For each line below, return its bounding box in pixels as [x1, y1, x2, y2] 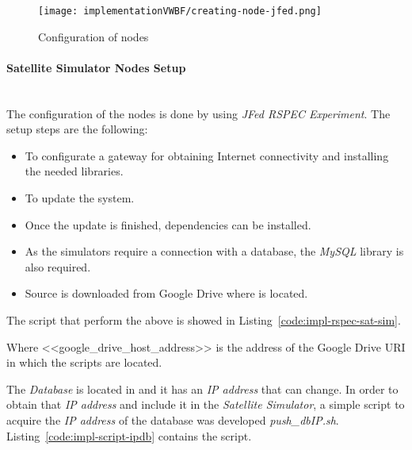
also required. [25, 258, 91, 275]
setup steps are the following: [6, 121, 148, 137]
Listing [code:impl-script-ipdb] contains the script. [6, 427, 252, 444]
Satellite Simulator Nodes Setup [6, 59, 186, 75]
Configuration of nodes [38, 28, 149, 44]
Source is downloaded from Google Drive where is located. [25, 285, 308, 302]
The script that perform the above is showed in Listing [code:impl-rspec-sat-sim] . [6, 311, 401, 328]
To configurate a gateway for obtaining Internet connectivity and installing [25, 147, 389, 163]
